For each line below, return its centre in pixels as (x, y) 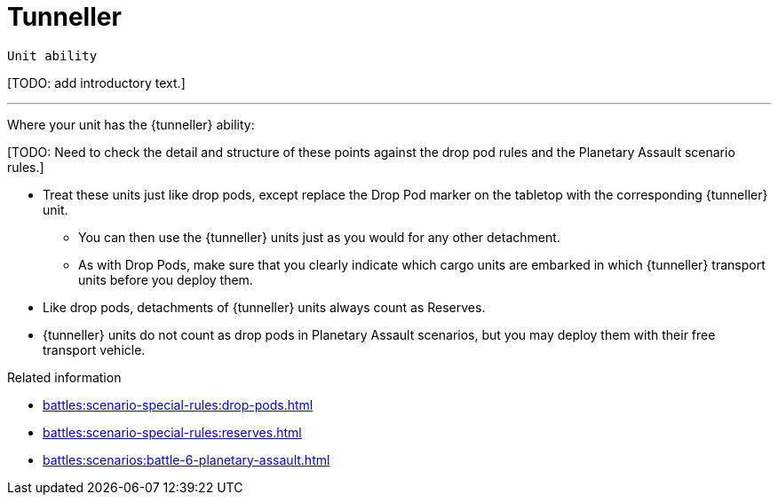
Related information (64, 377)
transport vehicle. (94, 349)
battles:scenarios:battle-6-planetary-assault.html (187, 459)
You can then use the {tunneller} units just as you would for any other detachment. (319, 237)
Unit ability (52, 55)
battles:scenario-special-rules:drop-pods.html (178, 404)
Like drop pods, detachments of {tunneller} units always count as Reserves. (264, 307)
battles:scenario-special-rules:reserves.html (172, 432)
